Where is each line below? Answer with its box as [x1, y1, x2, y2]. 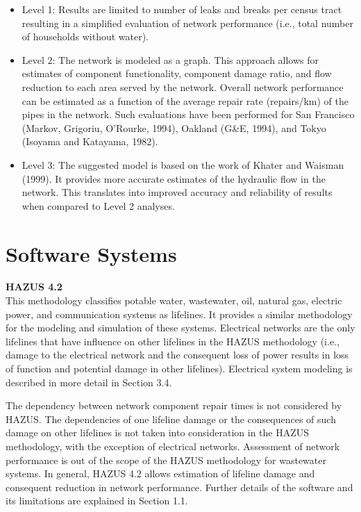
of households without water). [22, 29, 149, 44]
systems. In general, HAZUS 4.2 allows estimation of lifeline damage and [6, 466, 315, 481]
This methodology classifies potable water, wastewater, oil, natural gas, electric [6, 293, 342, 308]
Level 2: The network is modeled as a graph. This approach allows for [22, 52, 319, 67]
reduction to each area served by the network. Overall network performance [22, 79, 344, 94]
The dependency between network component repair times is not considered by [6, 398, 342, 413]
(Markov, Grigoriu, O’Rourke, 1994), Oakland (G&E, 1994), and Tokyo [22, 120, 326, 135]
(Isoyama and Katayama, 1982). [22, 134, 158, 149]
